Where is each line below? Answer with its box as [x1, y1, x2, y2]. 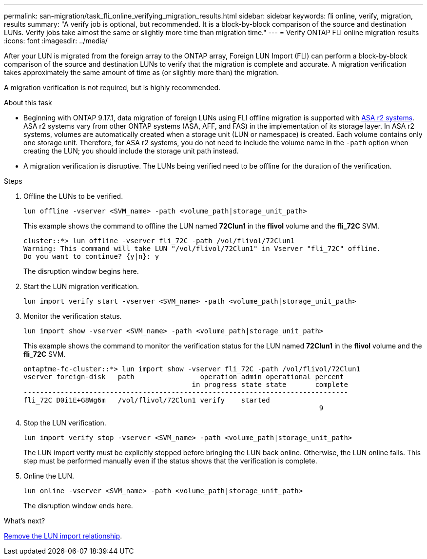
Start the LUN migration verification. [23, 282, 139, 290]
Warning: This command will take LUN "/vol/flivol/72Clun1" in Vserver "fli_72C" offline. [23, 245, 381, 252]
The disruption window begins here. [23, 267, 139, 275]
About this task [4, 98, 52, 107]
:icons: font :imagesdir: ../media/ [4, 37, 108, 45]
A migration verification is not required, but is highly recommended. [4, 83, 221, 92]
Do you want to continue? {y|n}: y [23, 252, 159, 260]
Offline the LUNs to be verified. [23, 192, 123, 200]
